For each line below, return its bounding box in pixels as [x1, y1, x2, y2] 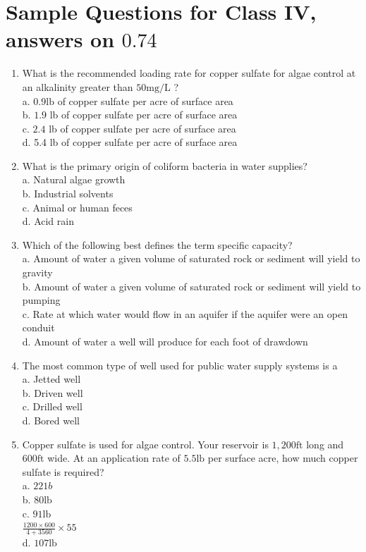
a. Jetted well [22, 372, 81, 386]
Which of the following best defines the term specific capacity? [22, 237, 293, 252]
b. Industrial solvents [22, 186, 114, 201]
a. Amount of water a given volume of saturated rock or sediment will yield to [22, 251, 360, 266]
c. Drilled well [22, 399, 83, 414]
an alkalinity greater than [22, 79, 133, 94]
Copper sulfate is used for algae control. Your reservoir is [22, 436, 269, 451]
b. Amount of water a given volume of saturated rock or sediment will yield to [22, 278, 361, 293]
